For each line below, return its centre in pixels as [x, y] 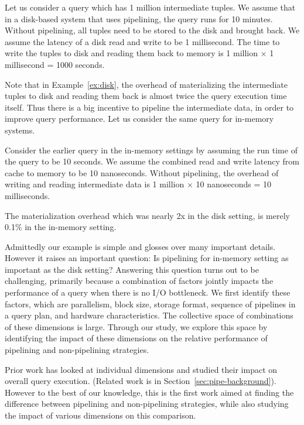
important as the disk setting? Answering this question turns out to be [132, 269]
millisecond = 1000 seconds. [55, 64]
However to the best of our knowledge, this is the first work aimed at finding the [149, 392]
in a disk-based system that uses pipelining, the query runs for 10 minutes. [139, 18]
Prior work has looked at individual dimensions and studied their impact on [141, 369]
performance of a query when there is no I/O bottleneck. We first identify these [148, 292]
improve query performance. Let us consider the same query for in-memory [139, 119]
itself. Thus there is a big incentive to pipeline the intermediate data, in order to [149, 107]
